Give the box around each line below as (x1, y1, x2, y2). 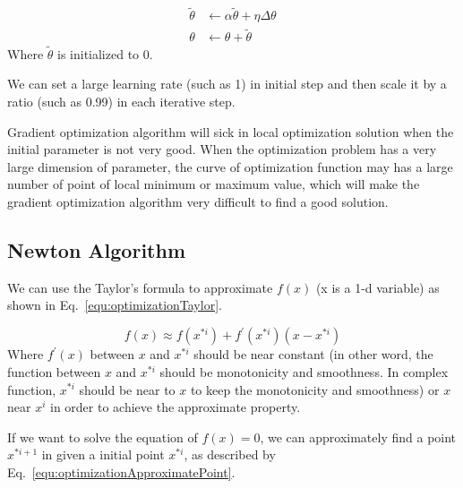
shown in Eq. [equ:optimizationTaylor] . (7, 295, 222, 314)
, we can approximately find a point (260, 427, 457, 446)
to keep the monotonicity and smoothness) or (190, 380, 440, 398)
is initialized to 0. (57, 44, 153, 63)
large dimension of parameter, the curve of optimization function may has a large (7, 157, 453, 176)
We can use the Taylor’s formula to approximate (7, 278, 273, 296)
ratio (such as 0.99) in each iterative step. (7, 91, 236, 110)
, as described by (184, 445, 276, 464)
